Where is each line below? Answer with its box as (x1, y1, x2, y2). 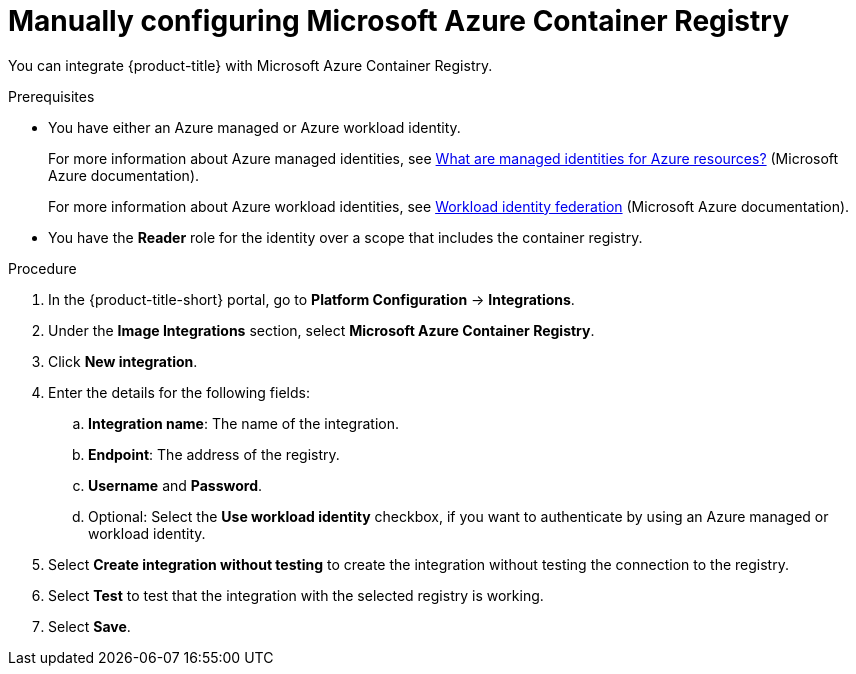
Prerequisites (8, 87, 95, 105)
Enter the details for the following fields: (48, 383, 310, 401)
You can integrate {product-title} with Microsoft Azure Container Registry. (8, 56, 493, 74)
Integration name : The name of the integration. (88, 414, 399, 432)
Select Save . (48, 617, 131, 635)
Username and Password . (88, 476, 263, 494)
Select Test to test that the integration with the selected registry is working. (48, 586, 544, 604)
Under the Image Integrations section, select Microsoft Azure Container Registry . (48, 321, 595, 339)
